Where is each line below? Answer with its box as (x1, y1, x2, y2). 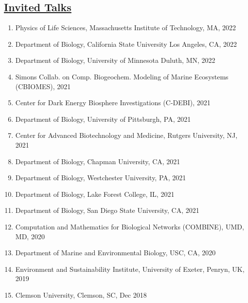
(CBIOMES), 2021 (15, 81, 71, 91)
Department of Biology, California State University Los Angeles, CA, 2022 (15, 38, 237, 49)
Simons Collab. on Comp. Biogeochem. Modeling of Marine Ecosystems (15, 71, 229, 81)
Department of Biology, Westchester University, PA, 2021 (15, 172, 186, 183)
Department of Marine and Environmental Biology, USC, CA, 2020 (15, 247, 216, 258)
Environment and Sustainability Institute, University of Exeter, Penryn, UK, (15, 264, 245, 274)
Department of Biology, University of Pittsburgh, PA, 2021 (15, 114, 191, 124)
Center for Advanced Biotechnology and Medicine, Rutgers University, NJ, (15, 130, 238, 140)
